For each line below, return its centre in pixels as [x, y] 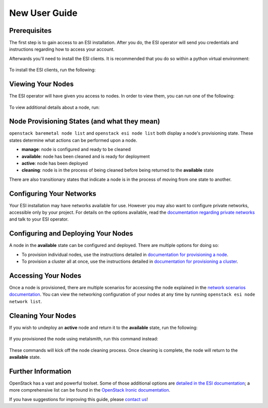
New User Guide [43, 13]
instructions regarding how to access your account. [62, 49]
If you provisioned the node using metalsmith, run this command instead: [84, 339]
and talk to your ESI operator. [39, 219]
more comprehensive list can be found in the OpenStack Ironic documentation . [90, 390]
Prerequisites [30, 31]
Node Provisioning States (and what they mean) [85, 122]
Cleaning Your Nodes [43, 316]
